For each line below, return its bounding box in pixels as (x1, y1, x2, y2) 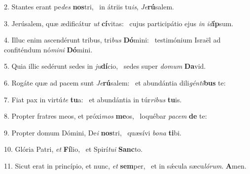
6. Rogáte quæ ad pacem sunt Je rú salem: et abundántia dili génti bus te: (4, 77, 226, 87)
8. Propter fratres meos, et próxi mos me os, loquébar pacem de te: (4, 111, 207, 121)
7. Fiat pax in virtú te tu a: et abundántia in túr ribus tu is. (4, 94, 182, 104)
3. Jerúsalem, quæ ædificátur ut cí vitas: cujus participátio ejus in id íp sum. (4, 18, 234, 28)
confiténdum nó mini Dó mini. (4, 44, 93, 54)
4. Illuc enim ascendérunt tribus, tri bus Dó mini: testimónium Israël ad (4, 35, 221, 45)
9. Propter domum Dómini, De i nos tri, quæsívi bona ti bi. (4, 127, 181, 137)
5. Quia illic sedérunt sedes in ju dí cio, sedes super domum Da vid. (4, 61, 206, 71)
